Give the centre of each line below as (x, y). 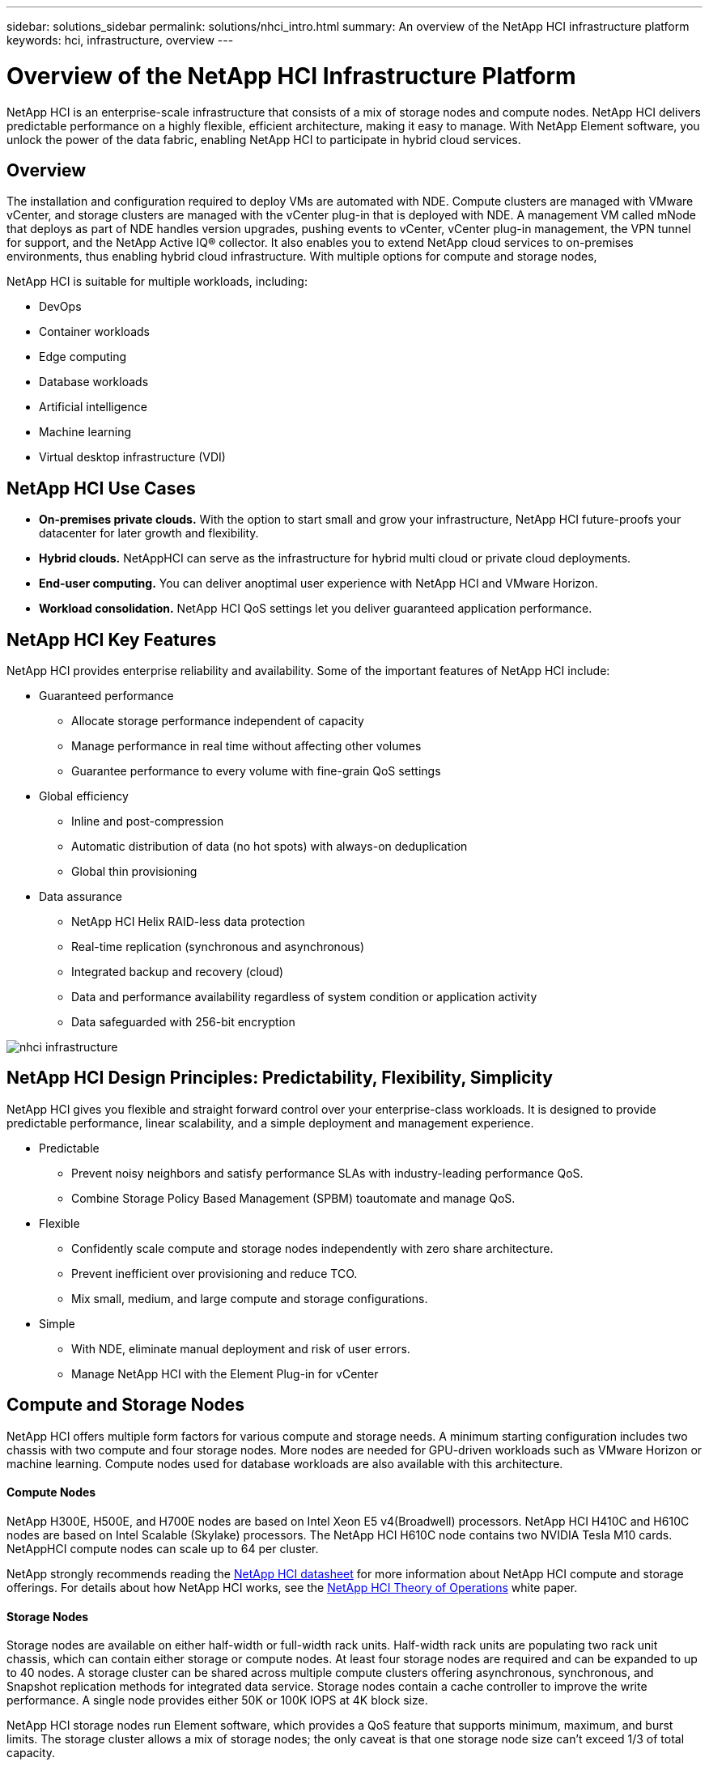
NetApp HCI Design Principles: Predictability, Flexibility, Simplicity (280, 1078)
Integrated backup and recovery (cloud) (178, 972)
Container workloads (94, 332)
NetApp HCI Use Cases (101, 488)
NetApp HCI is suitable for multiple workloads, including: (157, 282)
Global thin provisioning (134, 872)
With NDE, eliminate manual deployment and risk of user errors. (241, 1348)
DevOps (60, 307)
